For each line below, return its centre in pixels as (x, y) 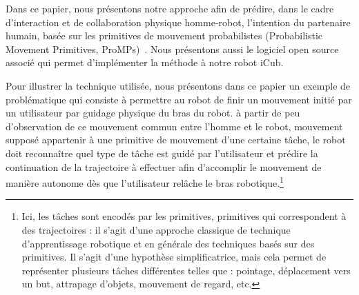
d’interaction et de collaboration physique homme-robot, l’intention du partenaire (178, 22)
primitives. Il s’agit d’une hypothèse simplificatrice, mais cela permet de (174, 257)
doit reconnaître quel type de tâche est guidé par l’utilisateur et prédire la (162, 153)
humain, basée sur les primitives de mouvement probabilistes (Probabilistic (164, 35)
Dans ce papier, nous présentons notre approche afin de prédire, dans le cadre (170, 8)
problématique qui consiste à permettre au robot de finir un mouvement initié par (179, 99)
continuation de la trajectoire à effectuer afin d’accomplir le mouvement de (164, 166)
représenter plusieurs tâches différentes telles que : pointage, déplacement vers (186, 270)
